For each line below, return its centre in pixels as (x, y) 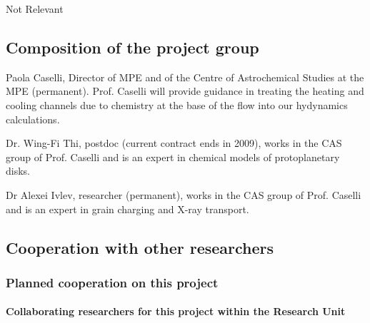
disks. (18, 171)
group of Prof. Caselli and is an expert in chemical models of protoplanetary (173, 157)
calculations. (33, 119)
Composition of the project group (132, 47)
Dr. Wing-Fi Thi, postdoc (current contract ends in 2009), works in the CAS (174, 143)
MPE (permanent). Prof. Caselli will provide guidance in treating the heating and (185, 91)
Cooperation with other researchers (140, 247)
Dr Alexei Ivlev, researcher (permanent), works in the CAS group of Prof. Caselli (184, 194)
